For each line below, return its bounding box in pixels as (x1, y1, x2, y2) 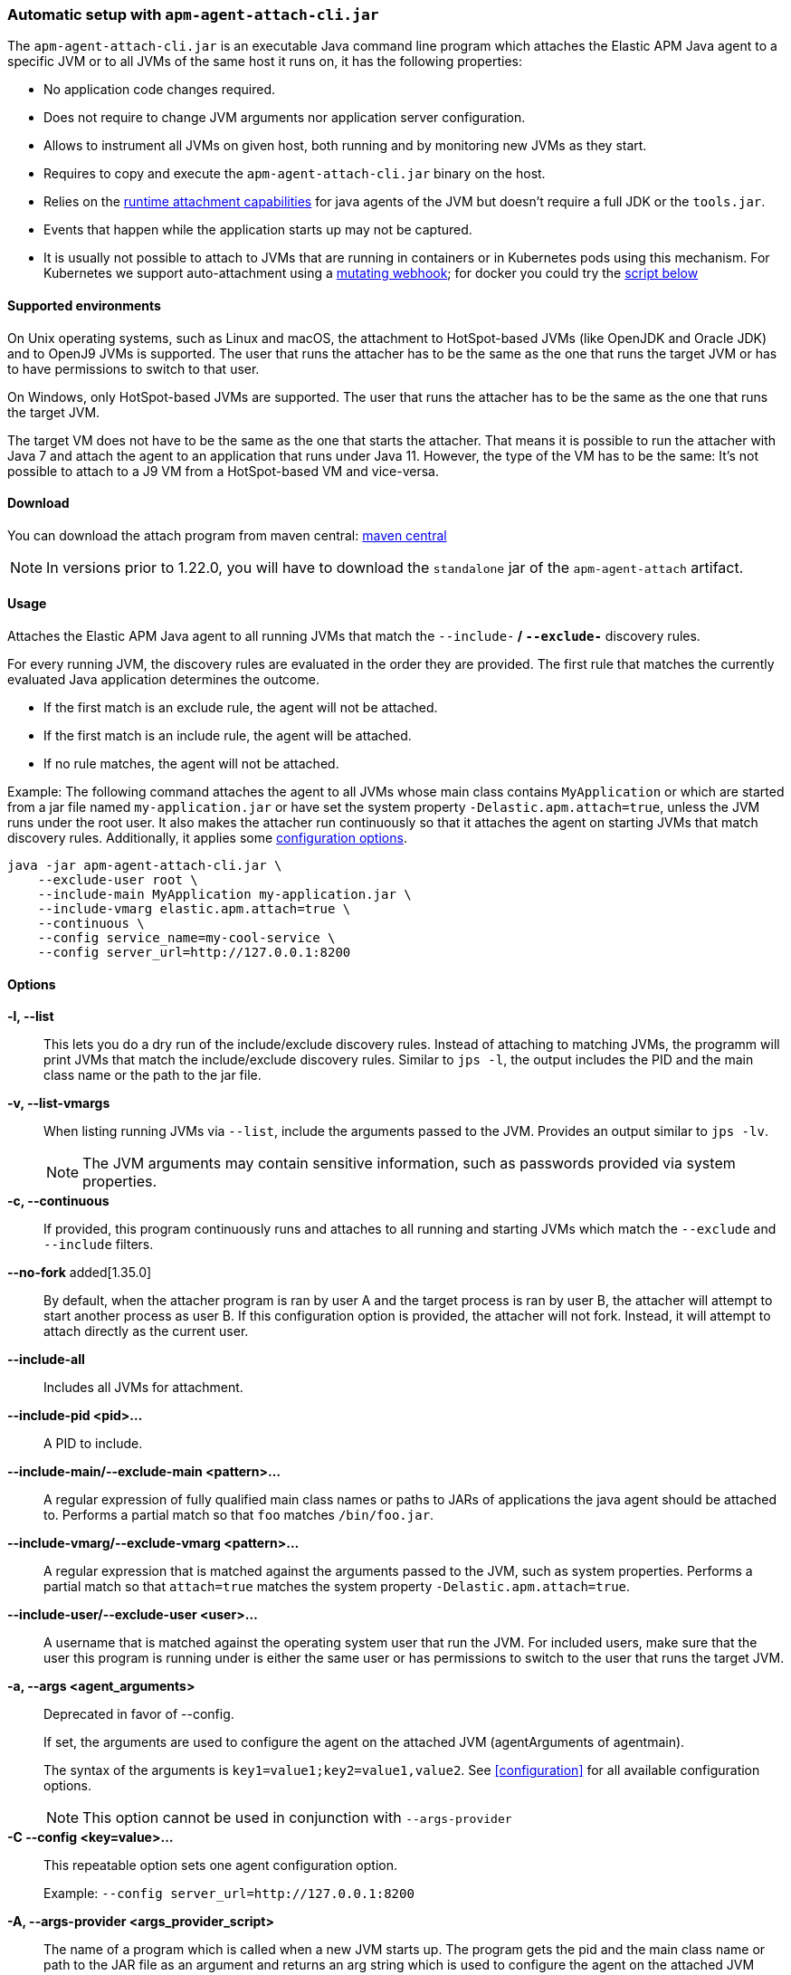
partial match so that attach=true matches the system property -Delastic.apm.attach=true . (43, 1579, 631, 1595)
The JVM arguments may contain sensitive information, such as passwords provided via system (82, 1154, 736, 1173)
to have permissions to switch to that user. (7, 360, 260, 377)
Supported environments (7, 297, 161, 313)
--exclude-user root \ (37, 873, 198, 888)
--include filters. (43, 1236, 154, 1253)
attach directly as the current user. (43, 1323, 249, 1340)
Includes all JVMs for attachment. (43, 1379, 243, 1396)
